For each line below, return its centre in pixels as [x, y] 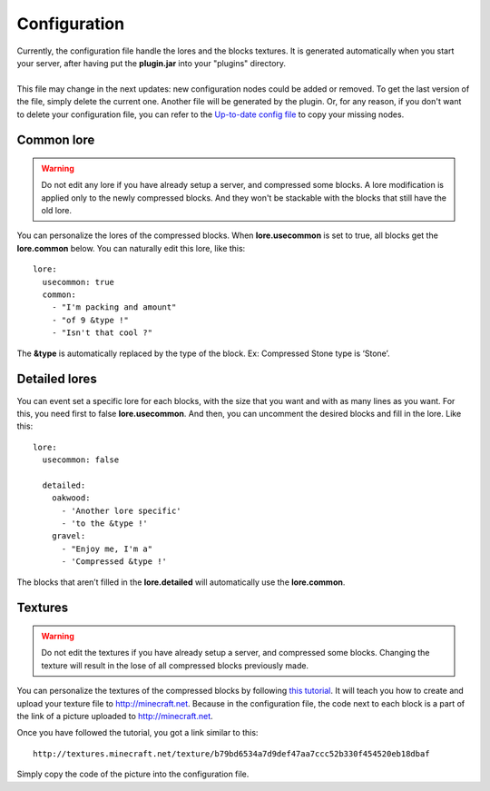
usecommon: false [81, 460]
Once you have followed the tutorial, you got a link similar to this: [137, 733]
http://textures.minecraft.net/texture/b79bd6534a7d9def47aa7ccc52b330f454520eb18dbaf [231, 753]
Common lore [56, 140]
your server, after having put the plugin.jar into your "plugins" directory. [151, 63]
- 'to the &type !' [105, 524]
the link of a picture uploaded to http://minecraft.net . [115, 716]
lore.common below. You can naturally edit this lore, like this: [131, 248]
